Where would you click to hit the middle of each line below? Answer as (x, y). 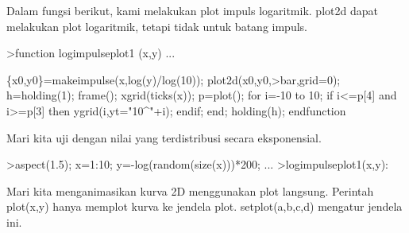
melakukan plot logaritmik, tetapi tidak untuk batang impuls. (157, 26)
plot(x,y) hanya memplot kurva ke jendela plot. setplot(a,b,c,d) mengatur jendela (204, 206)
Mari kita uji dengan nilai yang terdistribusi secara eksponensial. (164, 137)
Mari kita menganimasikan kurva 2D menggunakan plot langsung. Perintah (190, 190)
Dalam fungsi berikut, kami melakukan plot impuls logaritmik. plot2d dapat (192, 10)
